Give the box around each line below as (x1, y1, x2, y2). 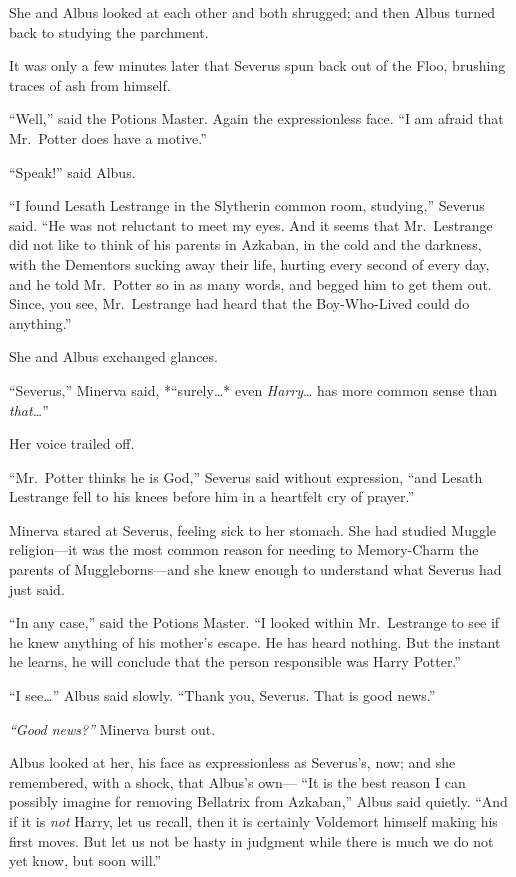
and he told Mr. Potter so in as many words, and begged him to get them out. (9, 273, 492, 294)
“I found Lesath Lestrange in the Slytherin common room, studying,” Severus (9, 195, 485, 216)
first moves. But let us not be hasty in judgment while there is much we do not (9, 830, 494, 851)
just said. (9, 578, 65, 599)
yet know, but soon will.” (9, 850, 162, 871)
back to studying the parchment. (9, 21, 209, 42)
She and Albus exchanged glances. (9, 346, 218, 367)
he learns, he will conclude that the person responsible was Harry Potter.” (9, 651, 461, 672)
